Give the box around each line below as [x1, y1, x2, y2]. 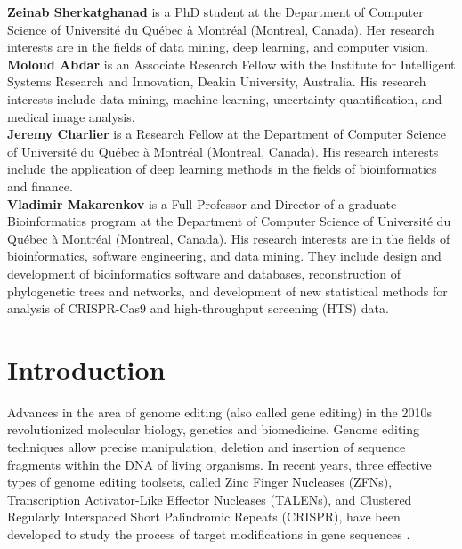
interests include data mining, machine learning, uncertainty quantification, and [7, 89, 442, 108]
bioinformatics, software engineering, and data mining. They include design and [7, 246, 442, 265]
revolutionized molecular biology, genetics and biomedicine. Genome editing [7, 420, 420, 439]
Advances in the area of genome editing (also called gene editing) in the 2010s [7, 402, 433, 421]
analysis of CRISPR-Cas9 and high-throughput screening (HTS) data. [7, 299, 389, 318]
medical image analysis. [7, 107, 135, 125]
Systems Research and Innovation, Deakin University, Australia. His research [7, 72, 426, 91]
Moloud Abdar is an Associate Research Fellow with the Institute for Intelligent [7, 54, 456, 73]
